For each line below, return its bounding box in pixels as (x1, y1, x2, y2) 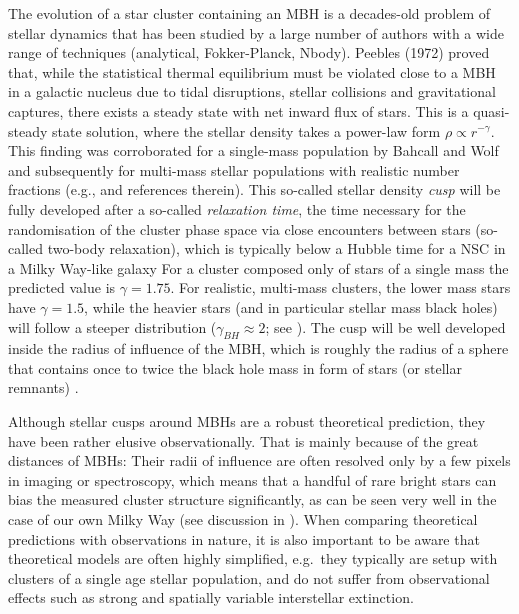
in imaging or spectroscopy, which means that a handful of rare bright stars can (8, 469, 497, 490)
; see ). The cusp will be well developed (265, 316, 506, 337)
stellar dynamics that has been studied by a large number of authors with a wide (8, 22, 504, 43)
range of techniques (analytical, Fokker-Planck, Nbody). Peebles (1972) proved (8, 42, 490, 63)
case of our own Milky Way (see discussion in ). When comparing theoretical (8, 509, 478, 530)
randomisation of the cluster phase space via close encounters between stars (8, 218, 471, 239)
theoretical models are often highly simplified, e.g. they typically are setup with (8, 548, 498, 569)
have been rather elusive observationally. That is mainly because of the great (8, 430, 479, 451)
